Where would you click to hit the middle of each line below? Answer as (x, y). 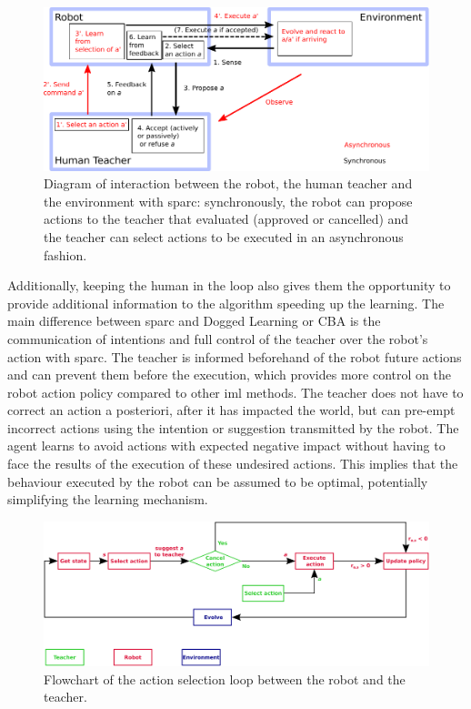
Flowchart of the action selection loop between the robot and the (225, 679)
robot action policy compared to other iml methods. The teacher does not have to (235, 392)
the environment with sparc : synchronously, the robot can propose (228, 201)
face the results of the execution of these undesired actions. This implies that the (233, 464)
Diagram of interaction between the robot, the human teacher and (228, 183)
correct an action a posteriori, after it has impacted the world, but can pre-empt (231, 410)
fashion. (65, 254)
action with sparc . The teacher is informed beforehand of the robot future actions (235, 356)
